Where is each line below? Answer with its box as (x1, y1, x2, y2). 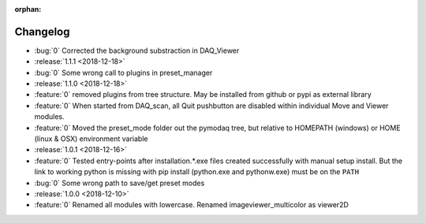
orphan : (14, 5, 42, 13)
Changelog (14, 24, 70, 39)
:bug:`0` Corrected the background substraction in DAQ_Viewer (34, 46, 240, 55)
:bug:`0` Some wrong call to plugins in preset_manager (34, 68, 213, 77)
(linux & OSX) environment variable (34, 134, 148, 143)
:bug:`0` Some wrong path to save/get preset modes (34, 178, 205, 188)
